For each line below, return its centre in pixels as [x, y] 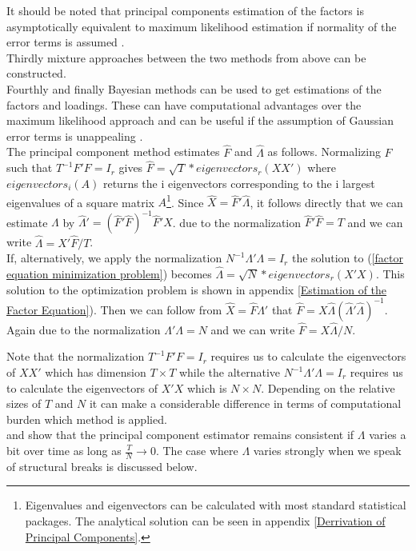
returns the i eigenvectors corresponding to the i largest [239, 183]
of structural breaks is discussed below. [102, 466]
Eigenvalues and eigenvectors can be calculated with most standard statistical [216, 505]
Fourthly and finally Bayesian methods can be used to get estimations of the [194, 88]
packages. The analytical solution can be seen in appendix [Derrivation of [205, 521]
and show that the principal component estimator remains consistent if [180, 435]
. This [390, 273]
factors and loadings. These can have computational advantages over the [184, 104]
